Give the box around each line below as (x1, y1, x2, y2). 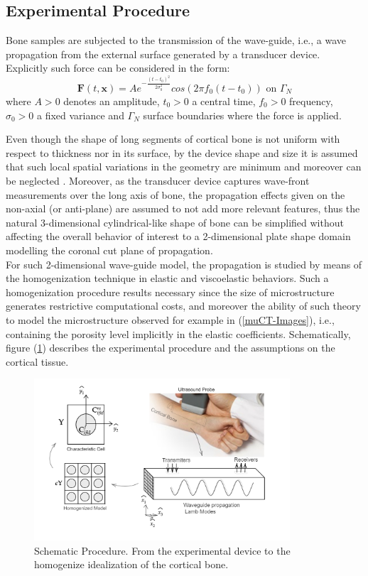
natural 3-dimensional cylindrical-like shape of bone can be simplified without (6, 214, 344, 229)
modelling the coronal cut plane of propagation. (6, 242, 213, 257)
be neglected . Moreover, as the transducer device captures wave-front (6, 173, 310, 188)
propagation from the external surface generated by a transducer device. (6, 46, 320, 61)
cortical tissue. (6, 354, 69, 369)
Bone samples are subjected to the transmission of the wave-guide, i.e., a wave (6, 33, 346, 48)
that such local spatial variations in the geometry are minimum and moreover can (6, 159, 362, 174)
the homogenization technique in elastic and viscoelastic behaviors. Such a (6, 271, 329, 286)
